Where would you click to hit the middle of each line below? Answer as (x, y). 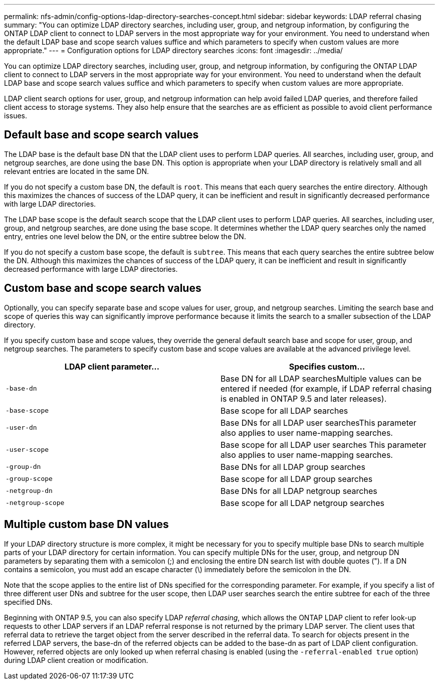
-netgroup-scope (35, 503)
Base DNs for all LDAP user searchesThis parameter (318, 422)
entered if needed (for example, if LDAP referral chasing (326, 388)
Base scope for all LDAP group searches (297, 479)
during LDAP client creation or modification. (76, 660)
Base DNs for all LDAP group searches (293, 467)
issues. (16, 116)
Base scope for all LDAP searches (284, 410)
